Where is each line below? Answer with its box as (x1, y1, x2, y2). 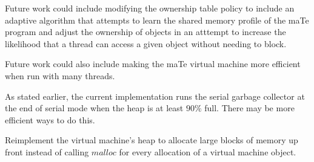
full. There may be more (204, 102, 295, 114)
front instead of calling (5, 145, 89, 158)
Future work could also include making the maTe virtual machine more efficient (5, 57, 301, 70)
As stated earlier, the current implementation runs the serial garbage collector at (5, 89, 305, 102)
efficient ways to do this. (5, 113, 95, 126)
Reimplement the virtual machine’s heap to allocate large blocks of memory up (5, 134, 298, 146)
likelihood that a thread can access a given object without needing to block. (5, 37, 287, 50)
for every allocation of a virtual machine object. (119, 145, 296, 158)
